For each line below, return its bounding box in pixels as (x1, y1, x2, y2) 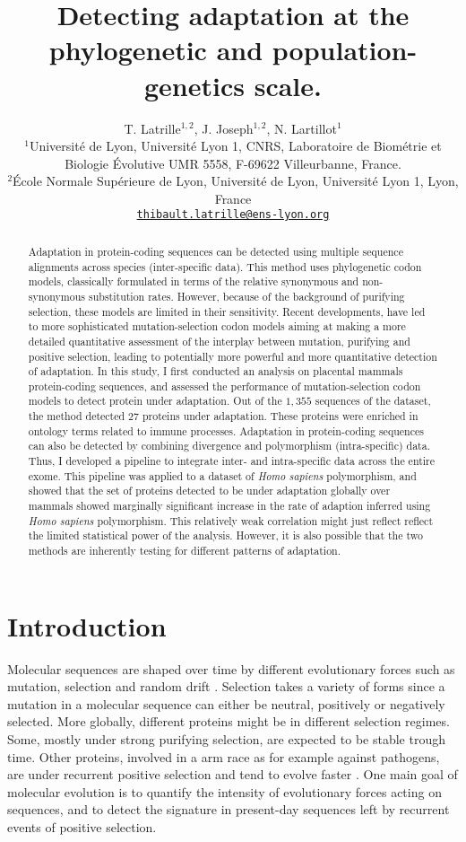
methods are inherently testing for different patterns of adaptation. (28, 543, 341, 558)
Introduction (7, 607, 167, 644)
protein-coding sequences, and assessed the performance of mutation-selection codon (28, 378, 421, 393)
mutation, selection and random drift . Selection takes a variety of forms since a (7, 677, 445, 696)
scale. (254, 66, 322, 103)
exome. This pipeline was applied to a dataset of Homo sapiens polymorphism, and (28, 468, 417, 483)
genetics (144, 66, 245, 103)
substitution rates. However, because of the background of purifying (88, 288, 405, 303)
